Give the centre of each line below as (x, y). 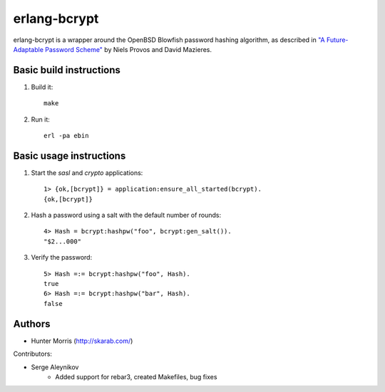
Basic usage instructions (70, 155)
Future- (337, 40)
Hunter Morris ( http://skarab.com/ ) (82, 341)
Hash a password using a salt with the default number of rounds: (126, 215)
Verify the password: (62, 258)
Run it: (40, 119)
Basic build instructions (67, 70)
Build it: (42, 87)
